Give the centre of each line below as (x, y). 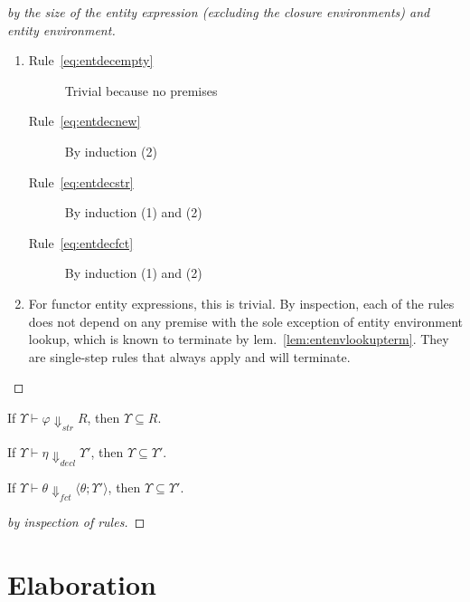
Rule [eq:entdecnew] (85, 121)
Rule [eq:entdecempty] (91, 60)
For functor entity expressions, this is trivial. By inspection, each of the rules (241, 303)
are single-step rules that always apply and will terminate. (189, 356)
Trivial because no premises (141, 90)
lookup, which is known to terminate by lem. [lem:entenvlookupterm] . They (239, 339)
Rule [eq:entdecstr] (81, 182)
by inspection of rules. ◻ (76, 521)
